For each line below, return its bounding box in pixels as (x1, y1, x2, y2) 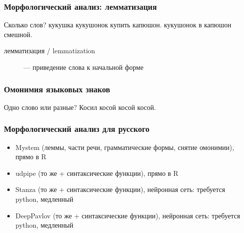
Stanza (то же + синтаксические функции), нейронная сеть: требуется (15, 184, 225, 194)
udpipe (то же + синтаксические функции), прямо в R (15, 168, 179, 178)
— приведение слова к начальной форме (23, 62, 143, 72)
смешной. (4, 29, 32, 39)
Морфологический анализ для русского (4, 123, 150, 135)
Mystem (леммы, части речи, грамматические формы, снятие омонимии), (15, 142, 234, 152)
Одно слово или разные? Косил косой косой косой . (4, 102, 156, 112)
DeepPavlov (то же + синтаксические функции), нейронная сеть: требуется (15, 210, 240, 220)
